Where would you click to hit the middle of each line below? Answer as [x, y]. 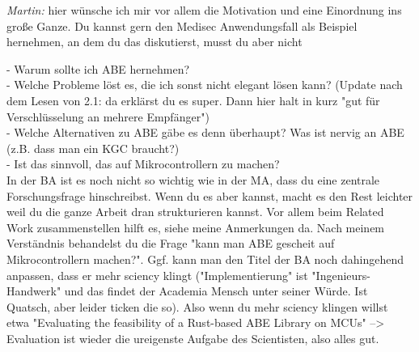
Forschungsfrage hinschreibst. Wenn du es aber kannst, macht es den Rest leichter [210, 195]
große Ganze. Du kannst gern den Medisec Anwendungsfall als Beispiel [182, 25]
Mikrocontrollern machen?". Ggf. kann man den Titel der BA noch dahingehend [205, 259]
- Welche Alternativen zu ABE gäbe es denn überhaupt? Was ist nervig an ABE [205, 132]
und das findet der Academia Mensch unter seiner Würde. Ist [216, 291]
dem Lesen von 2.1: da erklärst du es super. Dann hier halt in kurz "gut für [193, 100]
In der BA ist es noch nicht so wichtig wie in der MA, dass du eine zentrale [193, 179]
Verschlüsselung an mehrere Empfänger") [108, 116]
